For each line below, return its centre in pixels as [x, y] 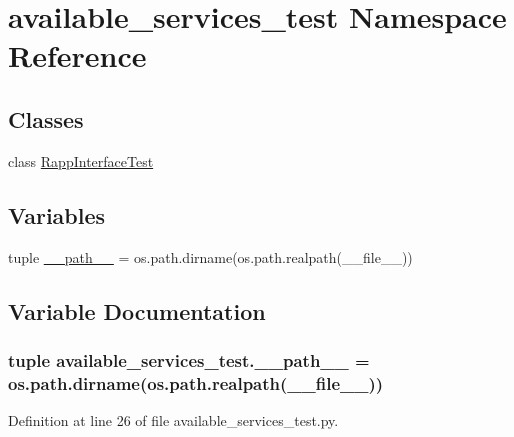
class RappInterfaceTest [81, 160]
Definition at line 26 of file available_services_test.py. [173, 420]
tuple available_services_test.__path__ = [189, 359]
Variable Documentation [137, 310]
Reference [77, 55]
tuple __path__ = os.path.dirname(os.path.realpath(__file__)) [210, 256]
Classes [46, 118]
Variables [57, 214]
